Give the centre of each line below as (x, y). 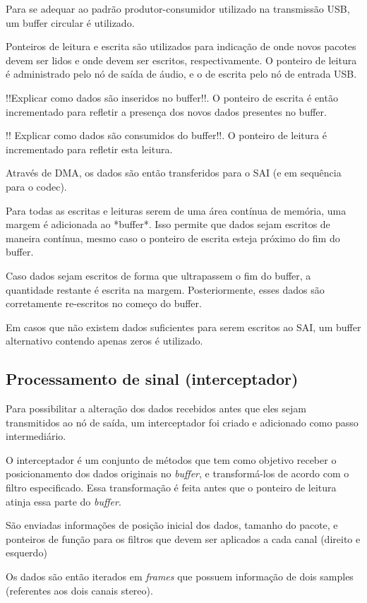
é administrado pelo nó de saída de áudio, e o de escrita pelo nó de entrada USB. (181, 74)
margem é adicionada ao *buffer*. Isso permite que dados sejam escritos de (168, 224)
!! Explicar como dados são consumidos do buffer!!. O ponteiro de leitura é (166, 135)
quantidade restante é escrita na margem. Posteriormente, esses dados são (165, 289)
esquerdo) (26, 553)
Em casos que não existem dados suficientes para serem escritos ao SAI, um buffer (183, 327)
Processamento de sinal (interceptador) (152, 379)
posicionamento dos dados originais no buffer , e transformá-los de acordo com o (178, 473)
